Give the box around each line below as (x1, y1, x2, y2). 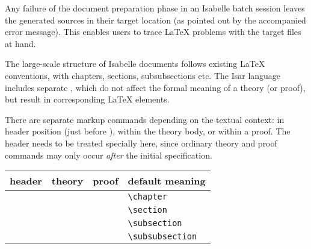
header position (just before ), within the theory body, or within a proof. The (5, 125, 291, 137)
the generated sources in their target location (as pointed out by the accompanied (5, 13, 306, 26)
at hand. (5, 37, 36, 49)
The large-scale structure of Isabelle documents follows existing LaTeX (5, 57, 265, 70)
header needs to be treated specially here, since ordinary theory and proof (5, 136, 277, 149)
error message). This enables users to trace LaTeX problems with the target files (5, 25, 301, 38)
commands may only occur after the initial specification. (5, 148, 212, 161)
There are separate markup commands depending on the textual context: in (5, 113, 285, 125)
